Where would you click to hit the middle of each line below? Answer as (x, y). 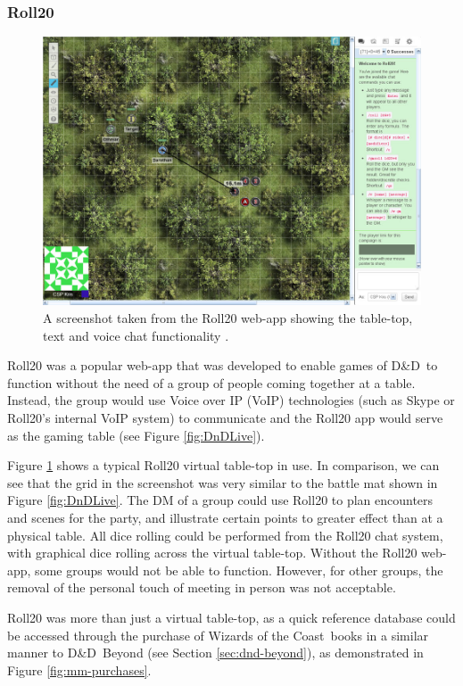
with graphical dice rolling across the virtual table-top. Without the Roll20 (212, 553)
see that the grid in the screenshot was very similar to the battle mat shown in (223, 482)
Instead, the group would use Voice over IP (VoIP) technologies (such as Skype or (231, 400)
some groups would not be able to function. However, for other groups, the (239, 570)
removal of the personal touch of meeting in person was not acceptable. (202, 587)
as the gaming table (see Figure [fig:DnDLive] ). (136, 435)
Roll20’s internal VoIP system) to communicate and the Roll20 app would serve (225, 417)
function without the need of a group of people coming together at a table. (211, 382)
